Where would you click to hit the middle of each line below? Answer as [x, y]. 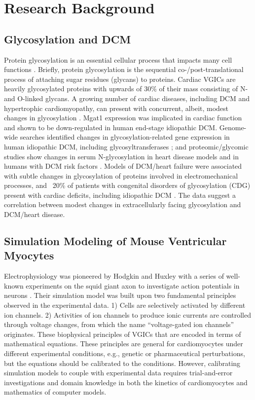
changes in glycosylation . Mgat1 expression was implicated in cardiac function [123, 118]
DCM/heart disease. [35, 214]
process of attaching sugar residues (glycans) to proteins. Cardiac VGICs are [120, 79]
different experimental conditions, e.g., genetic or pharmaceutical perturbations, [125, 353]
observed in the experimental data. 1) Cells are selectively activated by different [125, 305]
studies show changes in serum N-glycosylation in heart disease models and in [121, 156]
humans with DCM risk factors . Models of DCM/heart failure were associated [123, 166]
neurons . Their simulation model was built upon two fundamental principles [120, 295]
